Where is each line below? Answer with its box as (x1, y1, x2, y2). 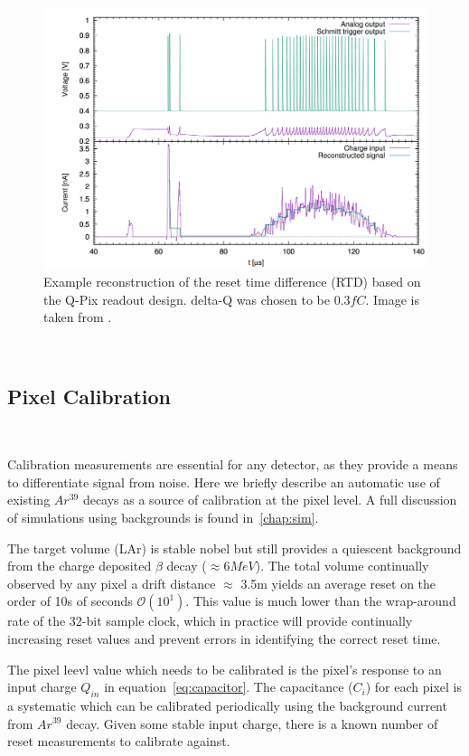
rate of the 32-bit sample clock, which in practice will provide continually (7, 611, 413, 630)
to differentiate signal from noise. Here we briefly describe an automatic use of (7, 472, 440, 491)
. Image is (365, 289, 420, 308)
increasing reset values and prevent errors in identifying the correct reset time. (7, 628, 441, 647)
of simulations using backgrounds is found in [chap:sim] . (7, 507, 319, 526)
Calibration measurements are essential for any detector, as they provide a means (7, 455, 458, 474)
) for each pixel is (365, 677, 462, 696)
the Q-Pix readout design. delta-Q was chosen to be (43, 289, 331, 308)
